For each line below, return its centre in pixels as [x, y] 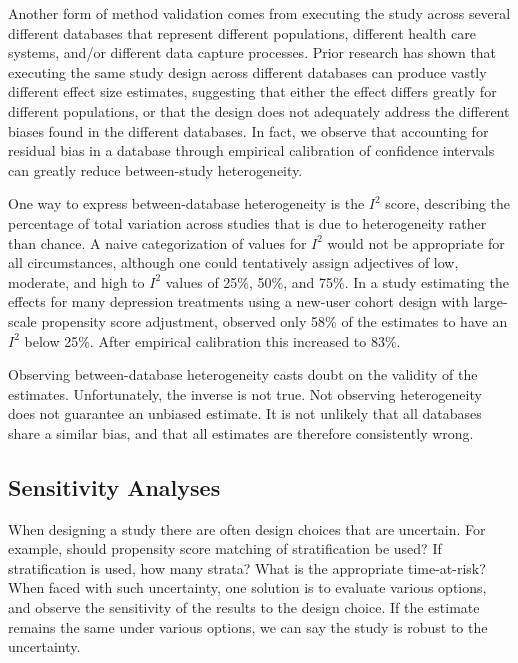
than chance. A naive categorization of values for [157, 242]
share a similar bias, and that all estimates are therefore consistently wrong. [241, 432]
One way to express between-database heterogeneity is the [186, 203]
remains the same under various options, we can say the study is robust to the [248, 626]
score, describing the [448, 203]
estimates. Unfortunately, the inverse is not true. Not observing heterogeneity [245, 393]
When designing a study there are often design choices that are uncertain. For [247, 528]
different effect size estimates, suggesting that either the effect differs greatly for [252, 91]
